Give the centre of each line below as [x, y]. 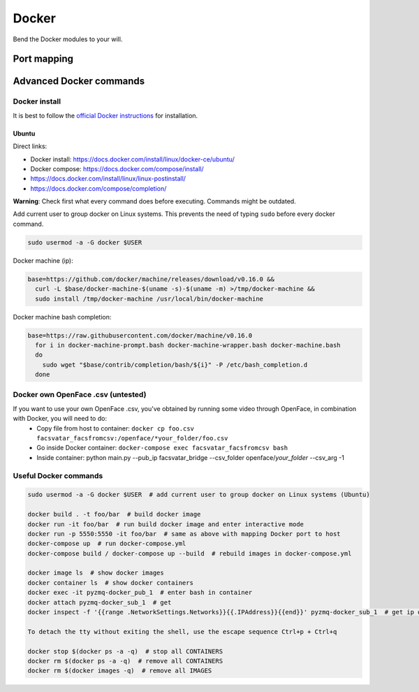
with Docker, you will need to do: [60, 419]
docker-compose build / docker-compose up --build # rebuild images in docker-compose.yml [190, 553]
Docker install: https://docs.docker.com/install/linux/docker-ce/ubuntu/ [133, 159]
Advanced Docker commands [79, 81]
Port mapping [43, 59]
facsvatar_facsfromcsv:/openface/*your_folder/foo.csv [132, 438]
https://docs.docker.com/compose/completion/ [98, 188]
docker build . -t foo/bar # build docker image [114, 514]
